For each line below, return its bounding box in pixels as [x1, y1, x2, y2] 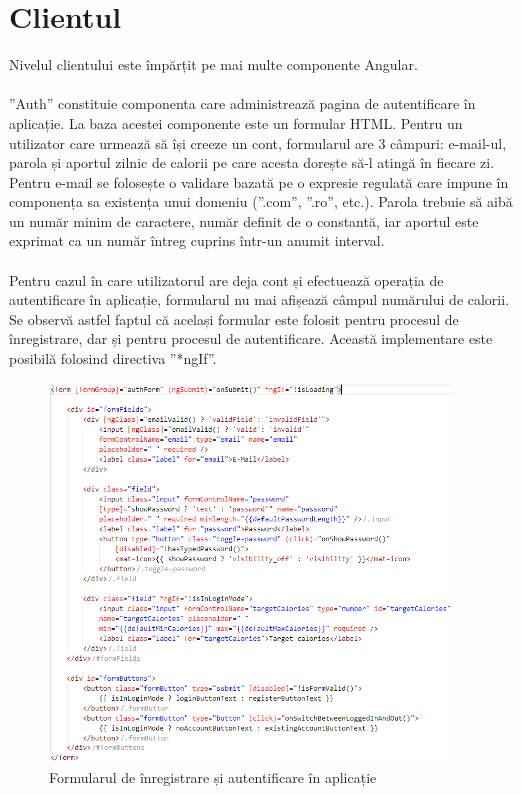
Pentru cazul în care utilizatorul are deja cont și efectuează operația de [9, 269, 444, 290]
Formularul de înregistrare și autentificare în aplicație [49, 766, 377, 787]
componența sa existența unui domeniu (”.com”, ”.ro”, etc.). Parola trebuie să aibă [9, 191, 513, 212]
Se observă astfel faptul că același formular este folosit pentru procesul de [9, 308, 459, 329]
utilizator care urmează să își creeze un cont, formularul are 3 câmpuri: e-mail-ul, [9, 132, 507, 153]
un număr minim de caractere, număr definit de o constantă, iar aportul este [9, 210, 479, 231]
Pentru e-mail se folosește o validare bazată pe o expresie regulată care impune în [9, 171, 509, 192]
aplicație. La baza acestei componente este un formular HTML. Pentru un [9, 112, 463, 133]
